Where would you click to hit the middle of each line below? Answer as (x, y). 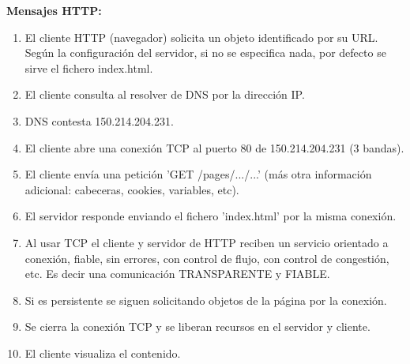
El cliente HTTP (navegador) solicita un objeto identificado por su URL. (201, 37)
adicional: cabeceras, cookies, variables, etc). (132, 189)
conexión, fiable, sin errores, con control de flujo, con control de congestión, (207, 258)
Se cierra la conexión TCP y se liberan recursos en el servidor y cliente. (197, 326)
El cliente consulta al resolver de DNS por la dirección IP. (165, 94)
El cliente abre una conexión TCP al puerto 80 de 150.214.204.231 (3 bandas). (214, 147)
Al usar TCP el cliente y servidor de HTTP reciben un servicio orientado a (207, 242)
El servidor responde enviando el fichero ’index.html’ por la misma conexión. (211, 216)
